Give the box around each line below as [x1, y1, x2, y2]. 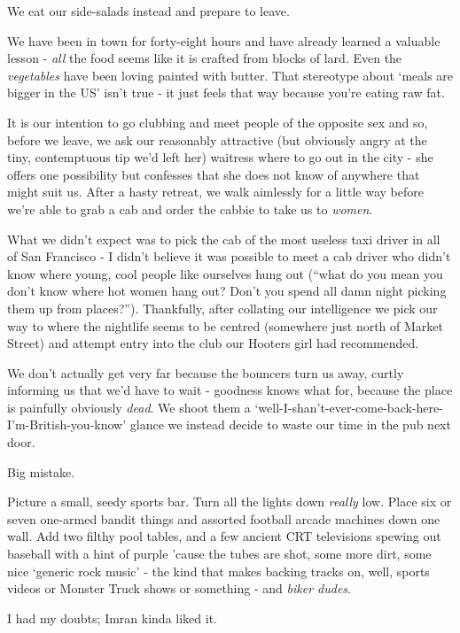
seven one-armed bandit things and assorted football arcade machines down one [7, 509, 441, 528]
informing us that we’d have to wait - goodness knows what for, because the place [7, 381, 453, 399]
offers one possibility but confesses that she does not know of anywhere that [7, 165, 420, 183]
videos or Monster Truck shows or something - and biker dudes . [7, 579, 351, 598]
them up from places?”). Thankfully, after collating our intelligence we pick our [7, 298, 438, 317]
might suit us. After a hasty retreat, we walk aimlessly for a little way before [7, 182, 424, 201]
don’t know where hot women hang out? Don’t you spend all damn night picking [7, 282, 447, 300]
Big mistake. [7, 462, 75, 481]
